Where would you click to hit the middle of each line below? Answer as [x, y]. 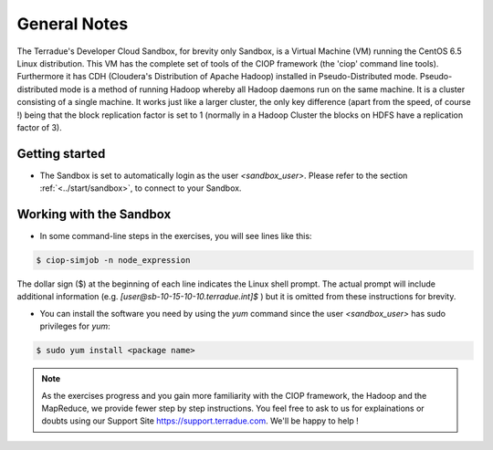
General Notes [73, 24]
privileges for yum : [75, 326]
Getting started [61, 154]
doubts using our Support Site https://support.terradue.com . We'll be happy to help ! [200, 421]
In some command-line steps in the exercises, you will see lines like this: [176, 236]
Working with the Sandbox [94, 214]
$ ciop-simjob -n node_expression [113, 261]
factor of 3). [40, 127]
